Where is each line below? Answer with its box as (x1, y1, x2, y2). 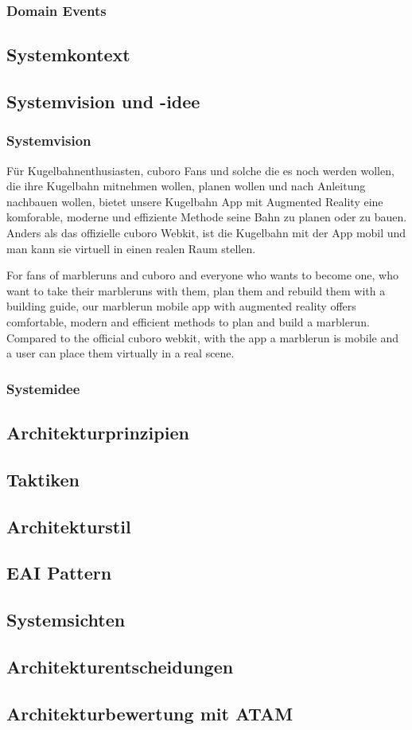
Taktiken (6, 466, 80, 491)
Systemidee (6, 378, 80, 398)
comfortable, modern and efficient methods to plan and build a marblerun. (6, 313, 370, 330)
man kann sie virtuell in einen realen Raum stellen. (6, 240, 256, 256)
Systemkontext (6, 42, 130, 67)
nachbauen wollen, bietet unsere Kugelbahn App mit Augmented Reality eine (6, 193, 383, 209)
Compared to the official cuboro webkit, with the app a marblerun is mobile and (6, 329, 398, 345)
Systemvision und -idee (6, 89, 200, 114)
